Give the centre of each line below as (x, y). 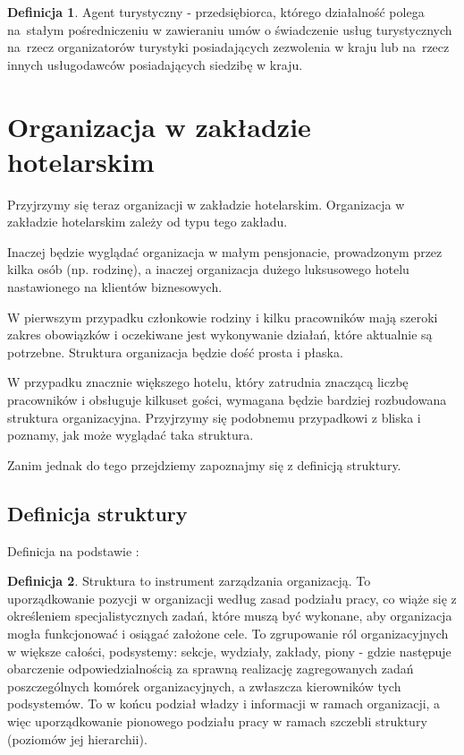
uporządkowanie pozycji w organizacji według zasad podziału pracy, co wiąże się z (232, 598)
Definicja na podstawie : (73, 550)
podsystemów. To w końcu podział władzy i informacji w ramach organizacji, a (224, 704)
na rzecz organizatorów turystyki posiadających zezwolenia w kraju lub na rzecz (228, 47)
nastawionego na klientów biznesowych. (115, 287)
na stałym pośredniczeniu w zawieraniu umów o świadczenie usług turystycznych (230, 29)
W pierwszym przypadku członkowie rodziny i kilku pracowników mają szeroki (223, 317)
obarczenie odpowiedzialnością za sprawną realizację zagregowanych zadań (211, 669)
